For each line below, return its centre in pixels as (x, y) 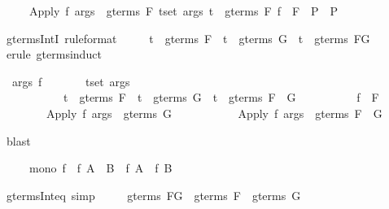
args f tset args (71, 81)
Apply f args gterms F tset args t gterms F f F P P (184, 11)
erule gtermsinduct (54, 54)
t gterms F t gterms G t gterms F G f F (221, 97)
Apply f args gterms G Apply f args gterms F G (214, 113)
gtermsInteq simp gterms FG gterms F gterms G (153, 195)
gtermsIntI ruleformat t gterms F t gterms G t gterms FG (188, 38)
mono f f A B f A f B (101, 168)
